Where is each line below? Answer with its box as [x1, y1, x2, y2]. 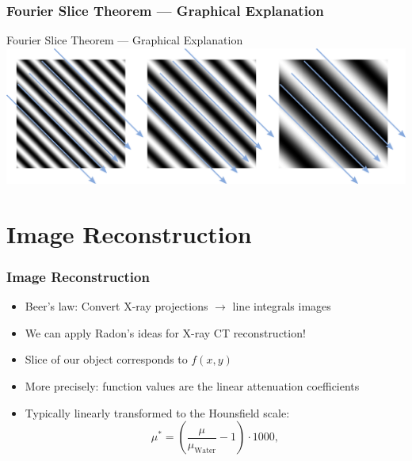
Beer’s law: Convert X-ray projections [25, 298, 208, 314]
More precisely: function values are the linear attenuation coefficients [25, 378, 360, 394]
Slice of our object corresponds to [25, 351, 188, 368]
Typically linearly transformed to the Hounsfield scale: [25, 404, 290, 421]
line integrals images [232, 298, 331, 314]
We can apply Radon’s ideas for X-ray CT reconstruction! [25, 324, 306, 341]
